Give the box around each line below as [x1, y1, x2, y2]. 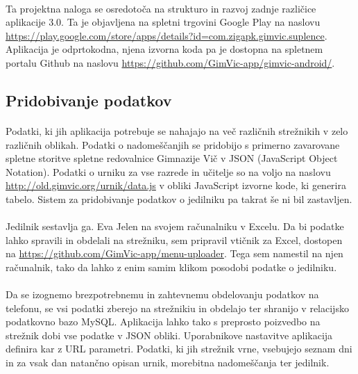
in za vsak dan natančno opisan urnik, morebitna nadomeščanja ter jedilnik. [6, 355, 330, 370]
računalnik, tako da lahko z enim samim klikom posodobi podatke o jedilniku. [6, 259, 337, 274]
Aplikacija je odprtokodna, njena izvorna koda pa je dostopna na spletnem [6, 42, 323, 56]
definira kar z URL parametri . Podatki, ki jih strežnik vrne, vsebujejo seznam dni [6, 341, 352, 356]
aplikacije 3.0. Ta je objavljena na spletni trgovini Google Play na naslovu [6, 15, 321, 29]
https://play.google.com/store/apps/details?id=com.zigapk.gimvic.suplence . [6, 28, 327, 42]
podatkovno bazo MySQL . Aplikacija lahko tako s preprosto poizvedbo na [6, 314, 321, 329]
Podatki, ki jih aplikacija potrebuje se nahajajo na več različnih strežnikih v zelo [6, 123, 348, 138]
